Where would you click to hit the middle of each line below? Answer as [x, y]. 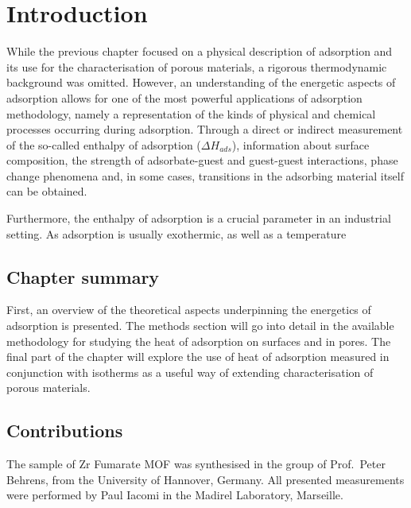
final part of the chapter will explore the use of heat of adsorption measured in [198, 357]
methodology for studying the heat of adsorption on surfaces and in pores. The [199, 341]
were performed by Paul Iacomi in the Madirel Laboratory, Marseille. [175, 495]
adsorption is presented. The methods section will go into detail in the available [200, 326]
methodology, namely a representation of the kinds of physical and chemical [191, 113]
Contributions [65, 430]
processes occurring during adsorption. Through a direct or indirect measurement [205, 129]
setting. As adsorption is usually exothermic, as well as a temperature [176, 233]
